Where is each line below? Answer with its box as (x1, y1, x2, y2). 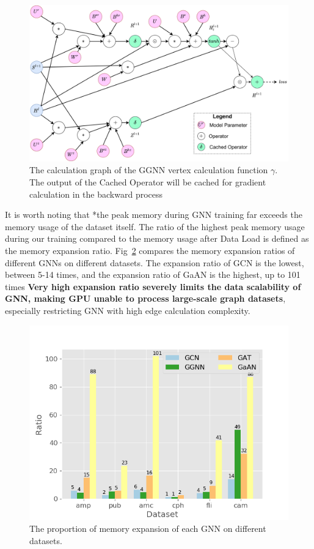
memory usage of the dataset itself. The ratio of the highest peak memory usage (5, 220, 305, 233)
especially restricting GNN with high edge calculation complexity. (5, 304, 250, 317)
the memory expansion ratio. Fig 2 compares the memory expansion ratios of (5, 244, 295, 257)
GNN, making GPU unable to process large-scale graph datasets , (5, 292, 286, 305)
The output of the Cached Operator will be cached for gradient (29, 176, 266, 189)
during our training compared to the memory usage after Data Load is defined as (5, 232, 309, 245)
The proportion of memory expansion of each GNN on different (29, 522, 266, 535)
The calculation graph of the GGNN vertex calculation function (29, 163, 268, 176)
